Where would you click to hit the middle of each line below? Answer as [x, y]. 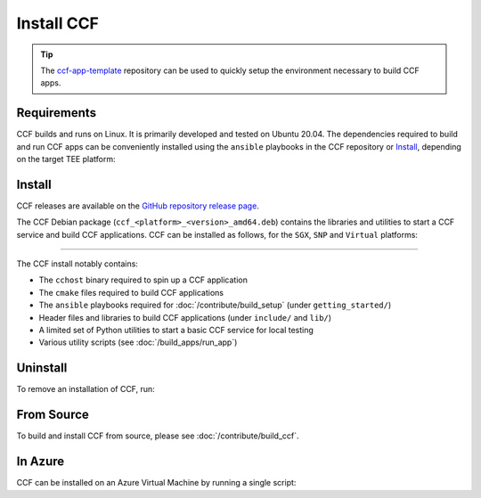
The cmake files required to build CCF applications [131, 292]
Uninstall [42, 368]
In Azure [41, 462]
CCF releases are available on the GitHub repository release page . [138, 206]
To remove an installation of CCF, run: [86, 389]
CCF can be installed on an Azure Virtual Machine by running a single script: [156, 483]
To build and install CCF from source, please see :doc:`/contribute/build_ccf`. [158, 436]
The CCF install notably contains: [77, 264]
